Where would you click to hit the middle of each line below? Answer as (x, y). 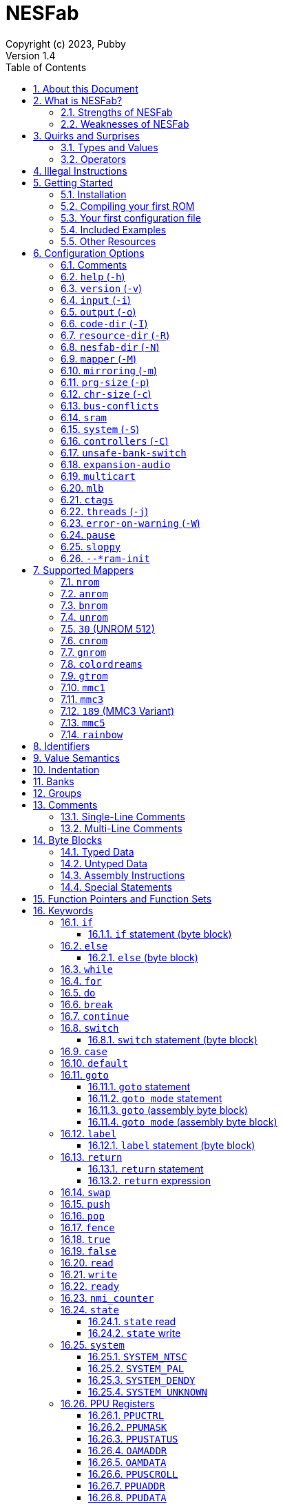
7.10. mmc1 (83, 687)
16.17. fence (88, 1227)
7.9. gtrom (84, 675)
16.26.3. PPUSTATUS (133, 1438)
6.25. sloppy (91, 546)
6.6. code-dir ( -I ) (104, 323)
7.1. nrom (80, 581)
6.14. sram (84, 417)
